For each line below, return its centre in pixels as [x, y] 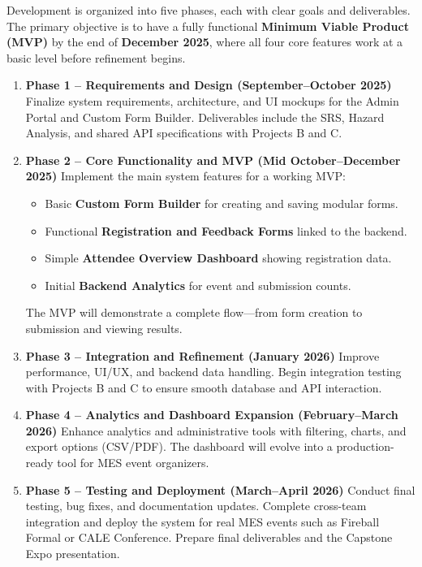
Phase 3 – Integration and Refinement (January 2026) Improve [202, 355]
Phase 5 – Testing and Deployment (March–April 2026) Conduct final [220, 489]
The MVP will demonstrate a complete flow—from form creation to [194, 312]
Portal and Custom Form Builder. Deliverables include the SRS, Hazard [205, 117]
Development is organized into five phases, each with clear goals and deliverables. [209, 10]
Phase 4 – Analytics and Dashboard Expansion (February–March [212, 415]
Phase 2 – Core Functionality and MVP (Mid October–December [213, 160]
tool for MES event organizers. [133, 463]
